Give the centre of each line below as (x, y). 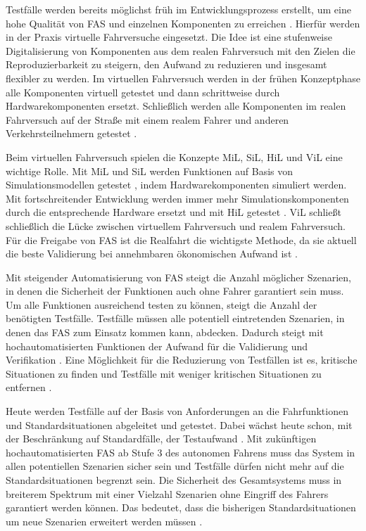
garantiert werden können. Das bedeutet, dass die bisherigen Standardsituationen (181, 507)
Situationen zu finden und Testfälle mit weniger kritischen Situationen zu (164, 373)
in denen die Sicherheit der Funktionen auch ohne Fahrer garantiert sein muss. (175, 291)
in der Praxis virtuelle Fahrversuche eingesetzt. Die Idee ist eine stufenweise (169, 37)
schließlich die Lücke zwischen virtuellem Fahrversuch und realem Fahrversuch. (176, 225)
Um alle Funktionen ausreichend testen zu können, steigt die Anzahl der (162, 304)
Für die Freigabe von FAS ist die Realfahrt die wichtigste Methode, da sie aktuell (181, 239)
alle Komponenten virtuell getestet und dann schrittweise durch (143, 92)
